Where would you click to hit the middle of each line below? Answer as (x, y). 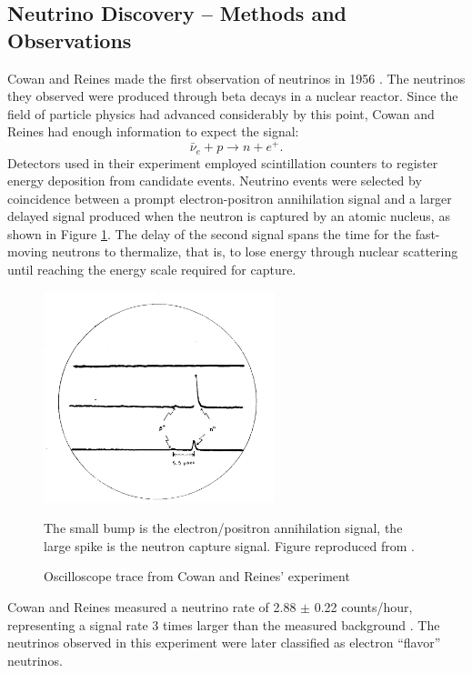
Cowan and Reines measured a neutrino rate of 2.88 (152, 607)
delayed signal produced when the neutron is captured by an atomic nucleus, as (229, 216)
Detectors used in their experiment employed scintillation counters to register (223, 162)
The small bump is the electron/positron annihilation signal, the (223, 528)
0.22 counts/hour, (363, 607)
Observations (70, 40)
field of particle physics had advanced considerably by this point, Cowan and (221, 113)
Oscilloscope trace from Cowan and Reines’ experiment (197, 576)
